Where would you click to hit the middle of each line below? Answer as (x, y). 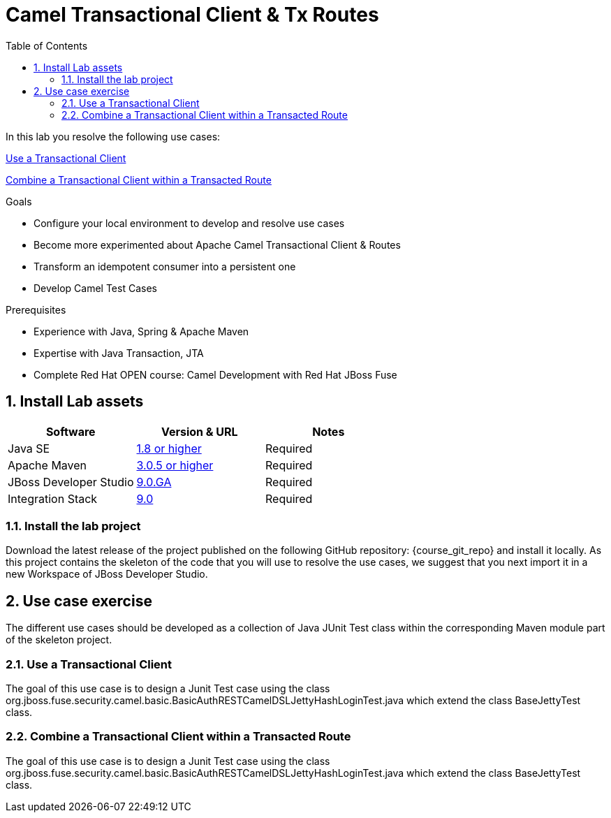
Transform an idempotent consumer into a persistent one (165, 266)
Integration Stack (53, 498)
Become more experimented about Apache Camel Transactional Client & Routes (217, 244)
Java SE (29, 448)
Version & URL (199, 431)
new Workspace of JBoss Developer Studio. (107, 574)
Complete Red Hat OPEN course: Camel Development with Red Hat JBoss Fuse (215, 374)
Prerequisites (36, 309)
